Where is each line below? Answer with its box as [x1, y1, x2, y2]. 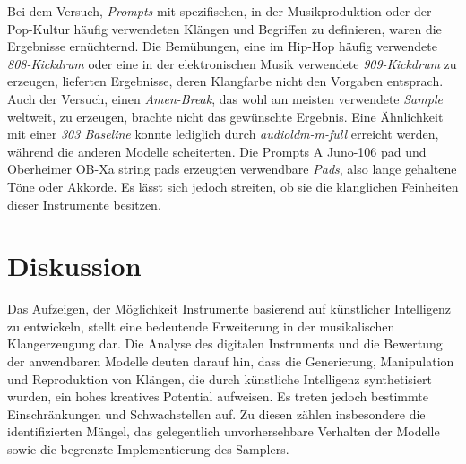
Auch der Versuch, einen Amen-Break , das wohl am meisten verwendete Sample [7, 89, 443, 107]
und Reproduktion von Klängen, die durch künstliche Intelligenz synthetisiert [7, 369, 432, 388]
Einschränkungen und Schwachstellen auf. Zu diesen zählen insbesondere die [7, 404, 426, 423]
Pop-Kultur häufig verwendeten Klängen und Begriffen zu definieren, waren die [7, 19, 442, 38]
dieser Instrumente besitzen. [7, 194, 161, 213]
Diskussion [7, 247, 142, 284]
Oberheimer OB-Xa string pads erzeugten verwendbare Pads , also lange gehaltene [7, 159, 457, 178]
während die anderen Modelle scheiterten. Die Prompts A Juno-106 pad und [7, 142, 427, 160]
